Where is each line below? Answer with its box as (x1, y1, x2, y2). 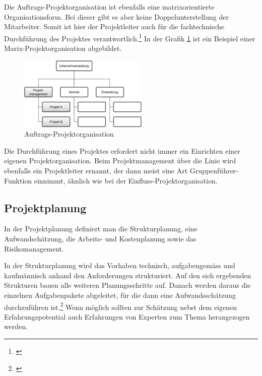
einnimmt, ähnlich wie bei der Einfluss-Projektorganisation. (34, 175, 218, 185)
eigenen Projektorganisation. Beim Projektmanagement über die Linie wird (4, 155, 236, 166)
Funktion (4, 175, 32, 185)
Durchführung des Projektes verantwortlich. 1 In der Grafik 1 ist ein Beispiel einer (4, 31, 255, 43)
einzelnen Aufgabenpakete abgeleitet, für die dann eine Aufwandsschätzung (4, 290, 236, 300)
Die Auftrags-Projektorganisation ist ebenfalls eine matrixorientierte (4, 2, 215, 12)
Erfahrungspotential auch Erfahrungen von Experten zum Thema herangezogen (4, 311, 250, 322)
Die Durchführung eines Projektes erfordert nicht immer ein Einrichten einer (4, 145, 240, 156)
